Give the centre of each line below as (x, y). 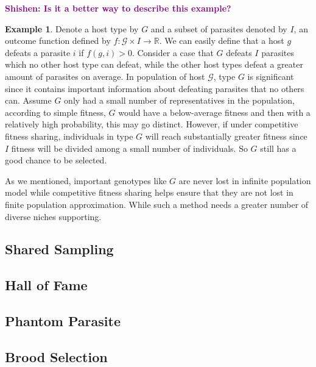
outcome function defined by (58, 41)
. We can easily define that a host (222, 41)
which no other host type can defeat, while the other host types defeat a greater (154, 64)
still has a (278, 148)
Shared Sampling (59, 249)
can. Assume (28, 100)
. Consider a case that (173, 52)
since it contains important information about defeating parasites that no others (155, 88)
